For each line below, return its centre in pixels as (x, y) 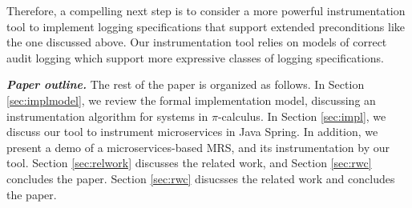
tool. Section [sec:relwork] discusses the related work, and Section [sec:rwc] (189, 163)
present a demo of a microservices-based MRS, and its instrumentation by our (198, 147)
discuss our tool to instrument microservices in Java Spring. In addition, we (192, 132)
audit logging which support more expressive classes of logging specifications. (195, 57)
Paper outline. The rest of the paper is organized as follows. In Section (186, 84)
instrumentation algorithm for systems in (107, 116)
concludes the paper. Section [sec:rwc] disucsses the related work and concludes (201, 178)
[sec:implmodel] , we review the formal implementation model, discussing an (191, 100)
